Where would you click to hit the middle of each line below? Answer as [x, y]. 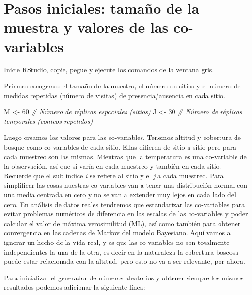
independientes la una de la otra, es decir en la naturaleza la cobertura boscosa [121, 252]
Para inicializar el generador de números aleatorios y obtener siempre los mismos [124, 277]
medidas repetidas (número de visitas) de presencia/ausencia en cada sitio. [115, 95]
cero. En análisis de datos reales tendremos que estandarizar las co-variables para [125, 204]
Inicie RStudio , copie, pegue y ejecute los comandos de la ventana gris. [109, 69]
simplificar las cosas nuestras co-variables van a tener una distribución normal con [126, 185]
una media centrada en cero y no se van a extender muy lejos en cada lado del [120, 195]
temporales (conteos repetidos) [48, 121]
